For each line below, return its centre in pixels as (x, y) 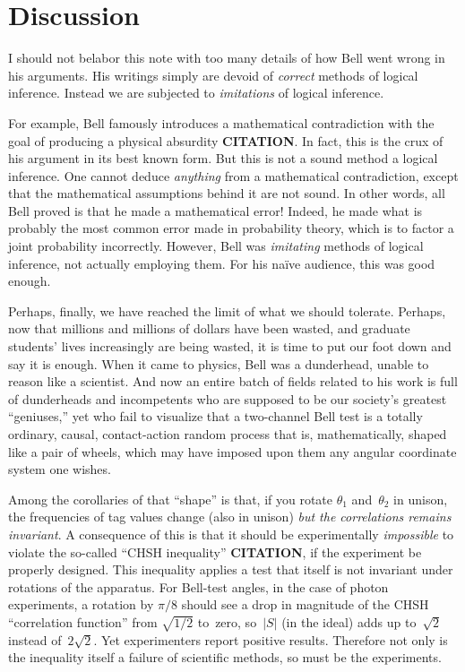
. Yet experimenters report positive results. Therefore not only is (271, 639)
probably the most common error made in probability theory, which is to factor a (231, 228)
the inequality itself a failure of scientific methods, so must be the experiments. (225, 657)
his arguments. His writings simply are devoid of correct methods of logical (213, 75)
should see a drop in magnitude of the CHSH (305, 604)
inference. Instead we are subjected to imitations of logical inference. (196, 93)
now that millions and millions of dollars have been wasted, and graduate (209, 328)
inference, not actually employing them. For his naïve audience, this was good (222, 263)
